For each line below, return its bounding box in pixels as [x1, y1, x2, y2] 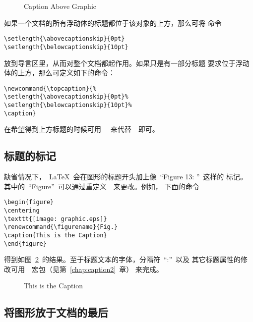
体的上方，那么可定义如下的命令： [4, 67, 115, 78]
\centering [4, 207, 40, 214]
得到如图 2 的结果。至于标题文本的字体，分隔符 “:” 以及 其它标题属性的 [4, 254, 241, 265]
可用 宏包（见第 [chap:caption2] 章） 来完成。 [10, 264, 163, 274]
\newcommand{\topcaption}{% [4, 85, 97, 92]
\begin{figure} [4, 199, 54, 206]
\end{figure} [4, 240, 47, 247]
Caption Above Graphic [24, 1, 96, 11]
